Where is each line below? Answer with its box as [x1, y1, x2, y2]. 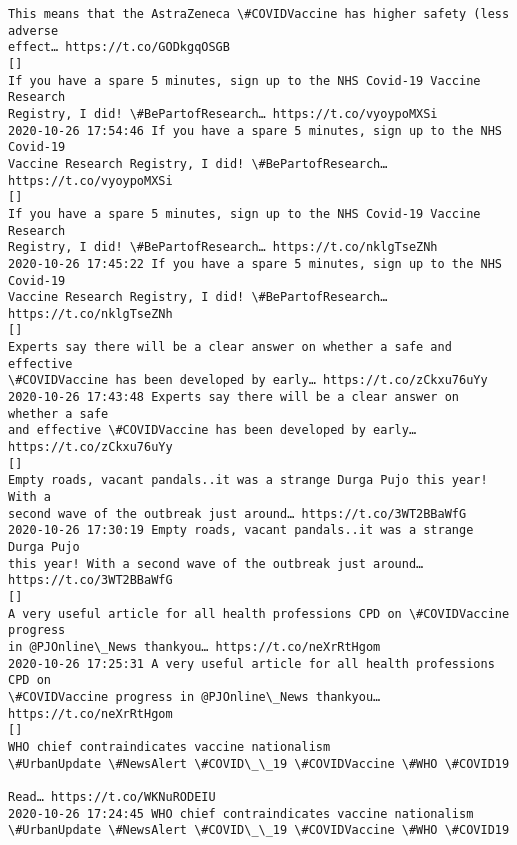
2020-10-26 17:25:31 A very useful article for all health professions [8, 656, 495, 671]
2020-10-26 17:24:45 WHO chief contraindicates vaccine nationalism [8, 806, 474, 821]
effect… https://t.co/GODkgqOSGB [8, 40, 230, 55]
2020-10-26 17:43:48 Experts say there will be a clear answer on [8, 390, 460, 405]
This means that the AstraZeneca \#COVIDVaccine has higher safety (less [8, 7, 510, 21]
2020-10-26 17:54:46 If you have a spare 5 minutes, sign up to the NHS [8, 123, 502, 138]
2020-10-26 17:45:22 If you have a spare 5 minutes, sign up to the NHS [8, 256, 502, 271]
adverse [8, 23, 59, 38]
